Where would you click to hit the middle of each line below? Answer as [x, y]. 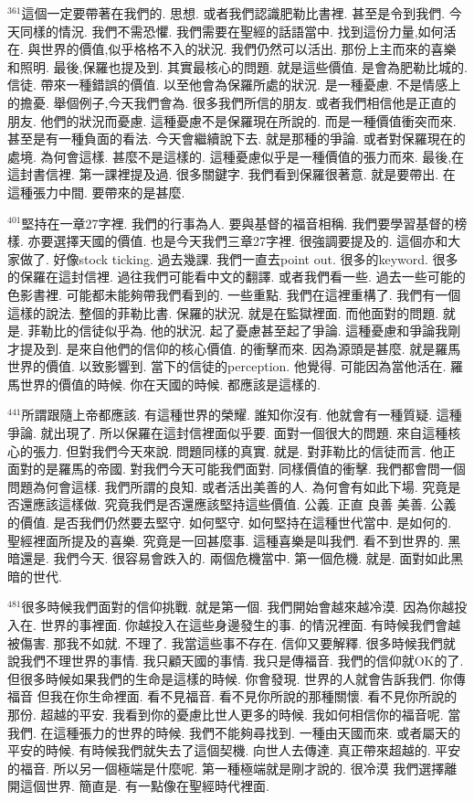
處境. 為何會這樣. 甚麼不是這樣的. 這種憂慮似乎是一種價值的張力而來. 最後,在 [236, 156]
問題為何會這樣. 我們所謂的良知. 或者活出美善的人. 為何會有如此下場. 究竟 [228, 486]
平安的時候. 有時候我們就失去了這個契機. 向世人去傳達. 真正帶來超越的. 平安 [234, 750]
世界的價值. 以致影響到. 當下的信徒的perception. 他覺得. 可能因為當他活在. [227, 366]
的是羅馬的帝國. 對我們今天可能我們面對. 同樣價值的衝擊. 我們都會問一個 [249, 469]
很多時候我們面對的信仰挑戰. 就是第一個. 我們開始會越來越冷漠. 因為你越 [238, 607]
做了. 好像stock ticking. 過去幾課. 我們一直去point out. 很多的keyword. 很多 [239, 258]
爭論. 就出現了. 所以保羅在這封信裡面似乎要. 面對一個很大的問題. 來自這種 [228, 433]
